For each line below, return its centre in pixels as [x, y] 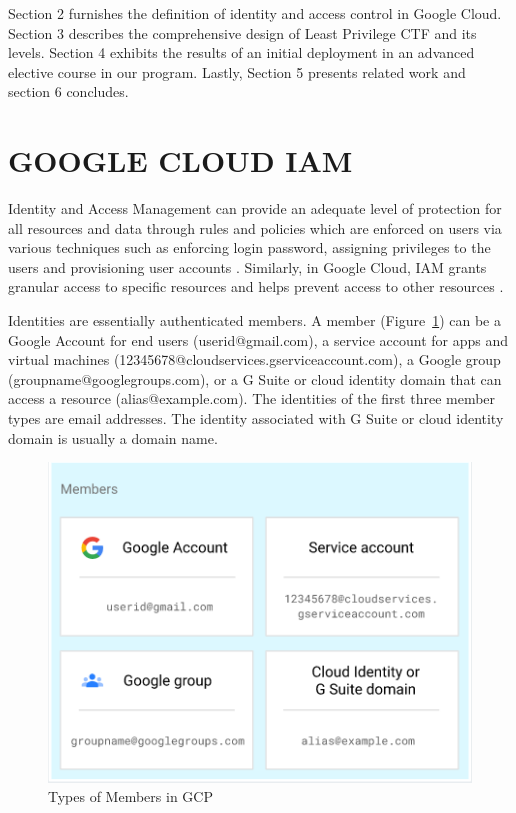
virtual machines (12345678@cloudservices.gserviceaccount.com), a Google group [254, 359]
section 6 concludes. [68, 91]
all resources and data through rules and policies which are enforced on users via [255, 227]
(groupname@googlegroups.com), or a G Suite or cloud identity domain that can [255, 378]
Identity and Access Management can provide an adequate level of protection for [255, 208]
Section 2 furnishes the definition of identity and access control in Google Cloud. [255, 13]
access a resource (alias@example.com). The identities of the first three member [252, 398]
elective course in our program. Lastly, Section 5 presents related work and [237, 71]
